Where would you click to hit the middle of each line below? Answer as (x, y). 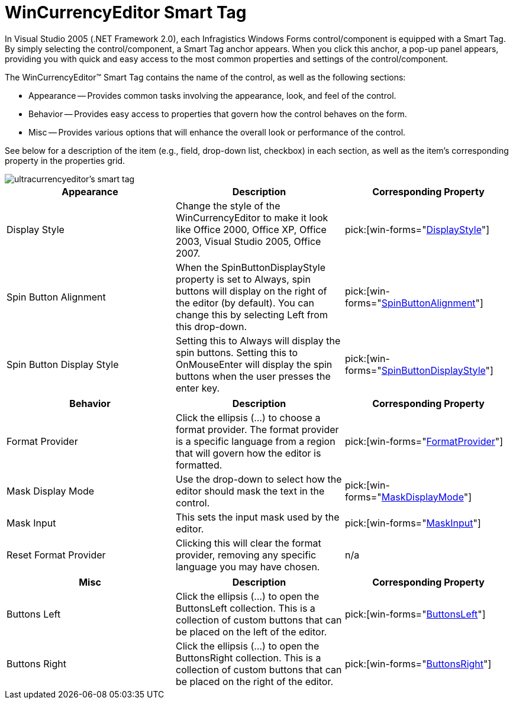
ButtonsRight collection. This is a (248, 658)
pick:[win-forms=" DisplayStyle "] (417, 229)
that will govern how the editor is (248, 453)
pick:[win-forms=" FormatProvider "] (424, 441)
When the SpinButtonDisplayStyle (251, 267)
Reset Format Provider (56, 555)
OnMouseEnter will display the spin (254, 364)
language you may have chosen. (248, 566)
